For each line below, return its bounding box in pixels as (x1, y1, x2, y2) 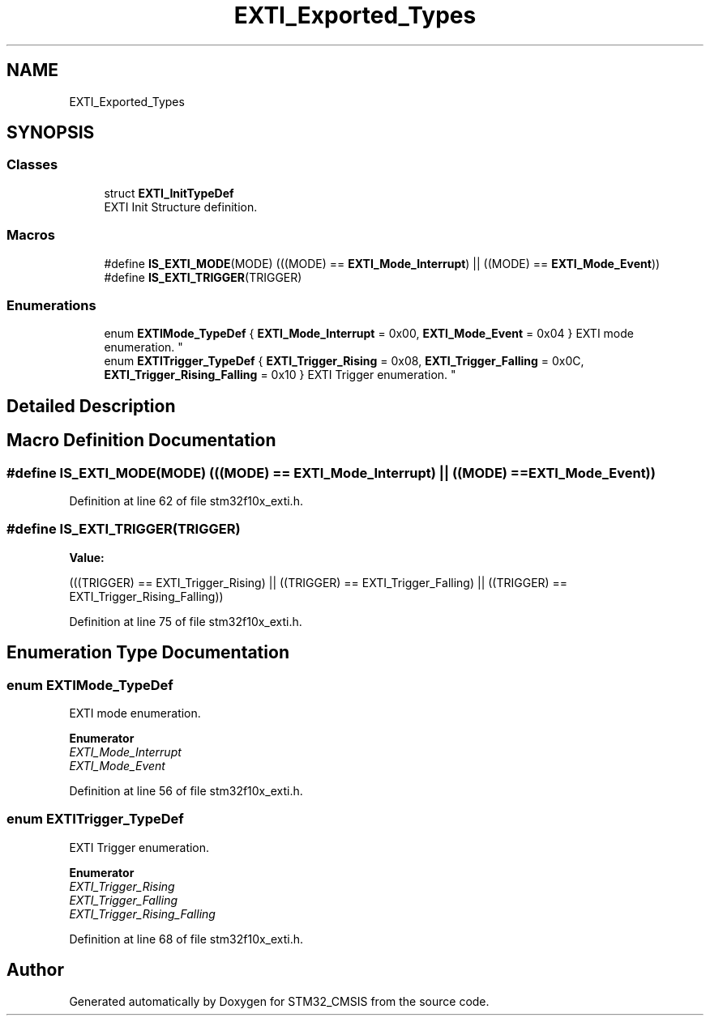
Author (6, 960, 64, 981)
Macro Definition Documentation (6, 430, 276, 451)
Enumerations (6, 296, 96, 313)
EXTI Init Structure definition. (104, 199, 258, 214)
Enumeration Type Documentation (6, 642, 289, 663)
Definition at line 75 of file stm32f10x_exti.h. (69, 614, 302, 628)
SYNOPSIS (6, 122, 95, 143)
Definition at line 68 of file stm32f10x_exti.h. (69, 931, 304, 946)
